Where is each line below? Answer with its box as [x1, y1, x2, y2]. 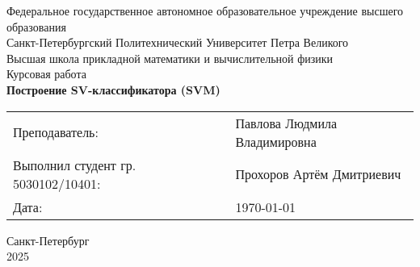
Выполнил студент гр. [13, 155, 136, 174]
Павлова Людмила [235, 113, 338, 132]
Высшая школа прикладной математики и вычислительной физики [6, 49, 334, 66]
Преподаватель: [13, 123, 99, 142]
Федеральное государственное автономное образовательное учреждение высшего [6, 2, 404, 19]
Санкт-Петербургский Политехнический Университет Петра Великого [6, 34, 349, 51]
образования [6, 18, 66, 35]
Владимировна [235, 131, 317, 151]
